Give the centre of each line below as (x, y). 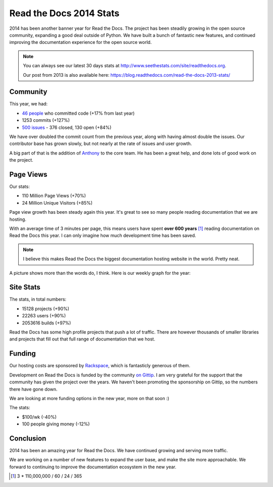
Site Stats (25, 287)
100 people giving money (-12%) (56, 424)
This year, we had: (29, 104)
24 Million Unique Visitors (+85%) (57, 203)
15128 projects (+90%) (45, 309)
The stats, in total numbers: (38, 299)
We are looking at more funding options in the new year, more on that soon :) (89, 398)
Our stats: (19, 186)
